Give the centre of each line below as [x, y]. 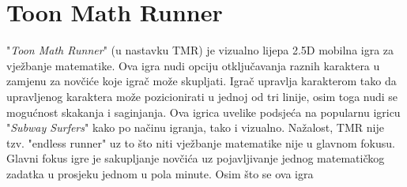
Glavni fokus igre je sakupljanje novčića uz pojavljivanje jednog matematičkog [196, 158]
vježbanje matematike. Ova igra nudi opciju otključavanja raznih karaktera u [193, 65]
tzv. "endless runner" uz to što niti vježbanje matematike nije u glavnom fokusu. [201, 142]
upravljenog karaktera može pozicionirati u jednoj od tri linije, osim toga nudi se [202, 96]
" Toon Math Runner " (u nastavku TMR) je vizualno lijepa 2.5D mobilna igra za [200, 50]
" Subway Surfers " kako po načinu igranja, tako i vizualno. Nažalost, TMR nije [195, 127]
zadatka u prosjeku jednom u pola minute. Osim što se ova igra [160, 173]
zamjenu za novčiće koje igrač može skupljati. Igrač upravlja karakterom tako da [202, 81]
